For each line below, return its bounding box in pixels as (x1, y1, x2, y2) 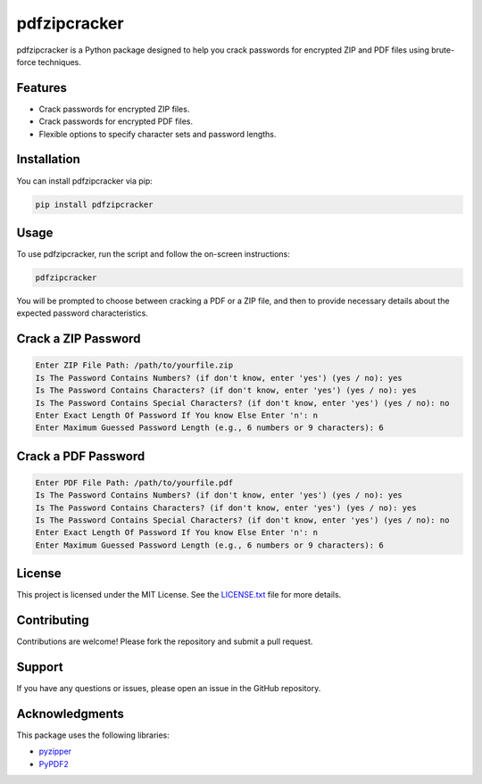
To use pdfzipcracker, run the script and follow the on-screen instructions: (16, 249, 290, 260)
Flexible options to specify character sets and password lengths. (38, 128, 277, 139)
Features (16, 80, 67, 95)
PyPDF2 (38, 758, 69, 769)
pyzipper (38, 746, 71, 757)
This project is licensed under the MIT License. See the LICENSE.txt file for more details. (16, 590, 342, 600)
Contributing (16, 613, 89, 628)
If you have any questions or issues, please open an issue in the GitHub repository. (16, 683, 321, 694)
